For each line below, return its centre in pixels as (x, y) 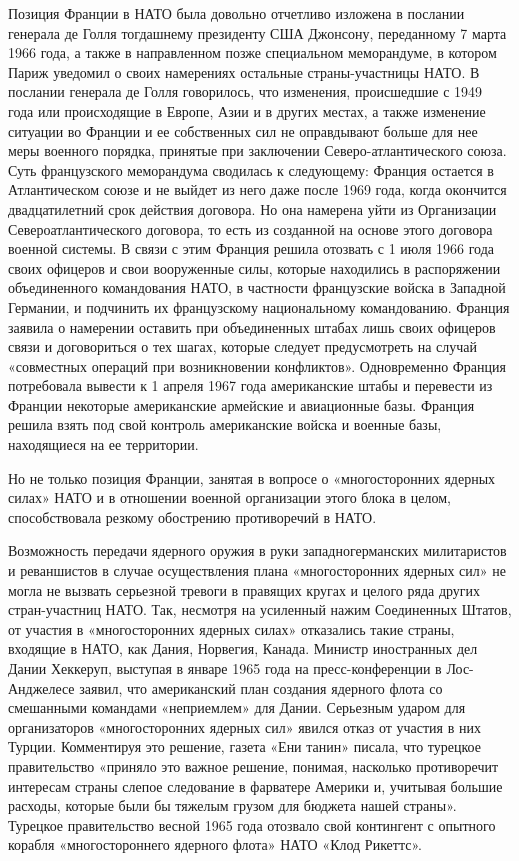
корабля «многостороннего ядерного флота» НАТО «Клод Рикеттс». (215, 844)
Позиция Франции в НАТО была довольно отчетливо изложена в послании (236, 13)
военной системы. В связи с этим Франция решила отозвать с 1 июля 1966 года (251, 248)
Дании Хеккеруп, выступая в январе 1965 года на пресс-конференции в (225, 668)
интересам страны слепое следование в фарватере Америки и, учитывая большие (255, 785)
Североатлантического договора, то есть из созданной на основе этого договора (250, 228)
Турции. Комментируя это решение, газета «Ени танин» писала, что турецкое (244, 746)
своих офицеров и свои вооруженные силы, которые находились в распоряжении (254, 267)
